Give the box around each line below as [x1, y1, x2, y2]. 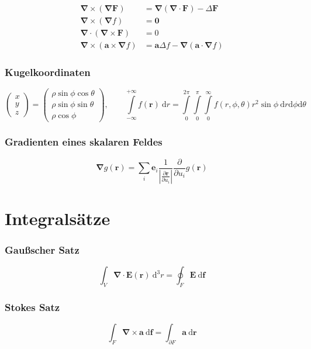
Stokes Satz [5, 299, 60, 314]
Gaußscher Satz [5, 242, 80, 257]
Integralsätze [5, 206, 110, 230]
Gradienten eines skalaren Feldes [5, 134, 163, 149]
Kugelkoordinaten [5, 65, 91, 80]
